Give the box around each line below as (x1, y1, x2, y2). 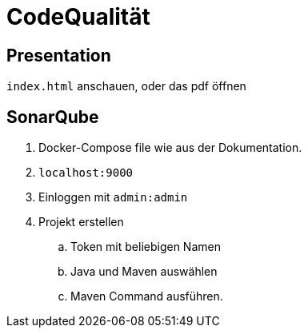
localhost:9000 (38, 166, 134, 180)
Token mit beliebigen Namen (70, 240, 221, 254)
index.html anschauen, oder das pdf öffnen (6, 79, 246, 93)
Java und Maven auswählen (70, 264, 218, 279)
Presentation (6, 45, 111, 66)
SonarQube (6, 106, 99, 127)
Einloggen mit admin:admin (38, 190, 188, 205)
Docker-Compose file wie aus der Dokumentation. (38, 141, 302, 155)
